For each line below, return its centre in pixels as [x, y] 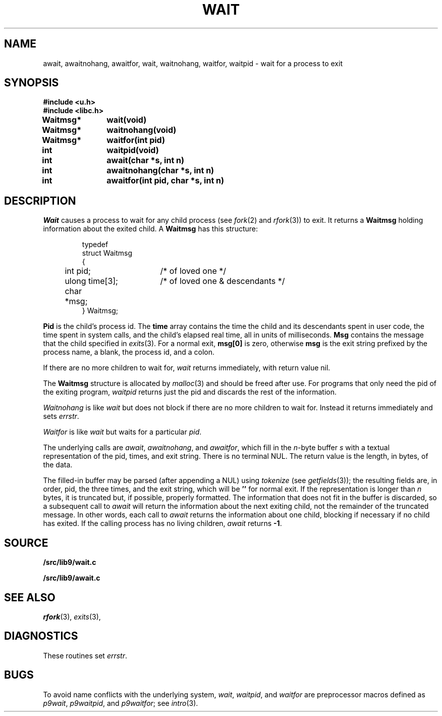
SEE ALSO [30, 597]
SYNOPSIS [32, 83]
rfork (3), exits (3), [72, 616]
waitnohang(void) [142, 130]
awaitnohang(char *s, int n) [160, 171]
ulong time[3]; [91, 281]
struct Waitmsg [107, 253]
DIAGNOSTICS [41, 636]
